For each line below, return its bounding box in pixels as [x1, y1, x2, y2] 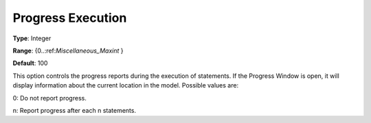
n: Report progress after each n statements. [12, 106, 137, 114]
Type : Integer [12, 34, 52, 42]
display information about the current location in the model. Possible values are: [12, 81, 239, 90]
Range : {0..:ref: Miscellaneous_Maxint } [12, 46, 124, 55]
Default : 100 [12, 59, 48, 68]
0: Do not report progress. [12, 94, 87, 102]
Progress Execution [12, 10, 127, 25]
